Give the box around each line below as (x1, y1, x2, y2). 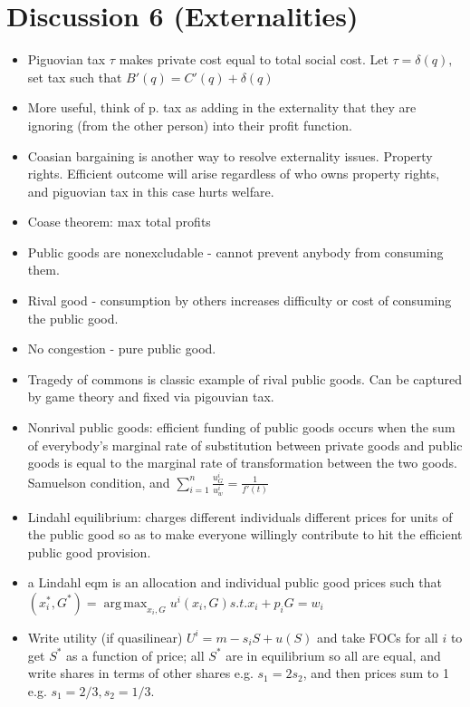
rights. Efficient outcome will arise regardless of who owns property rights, (27, 164, 440, 183)
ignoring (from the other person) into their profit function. (27, 115, 352, 134)
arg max (103, 596, 148, 610)
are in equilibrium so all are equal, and (225, 645, 441, 664)
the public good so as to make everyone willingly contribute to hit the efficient (27, 525, 463, 544)
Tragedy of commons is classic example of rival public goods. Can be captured (27, 369, 463, 388)
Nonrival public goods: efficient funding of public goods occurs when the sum (27, 418, 456, 437)
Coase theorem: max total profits (27, 212, 211, 231)
